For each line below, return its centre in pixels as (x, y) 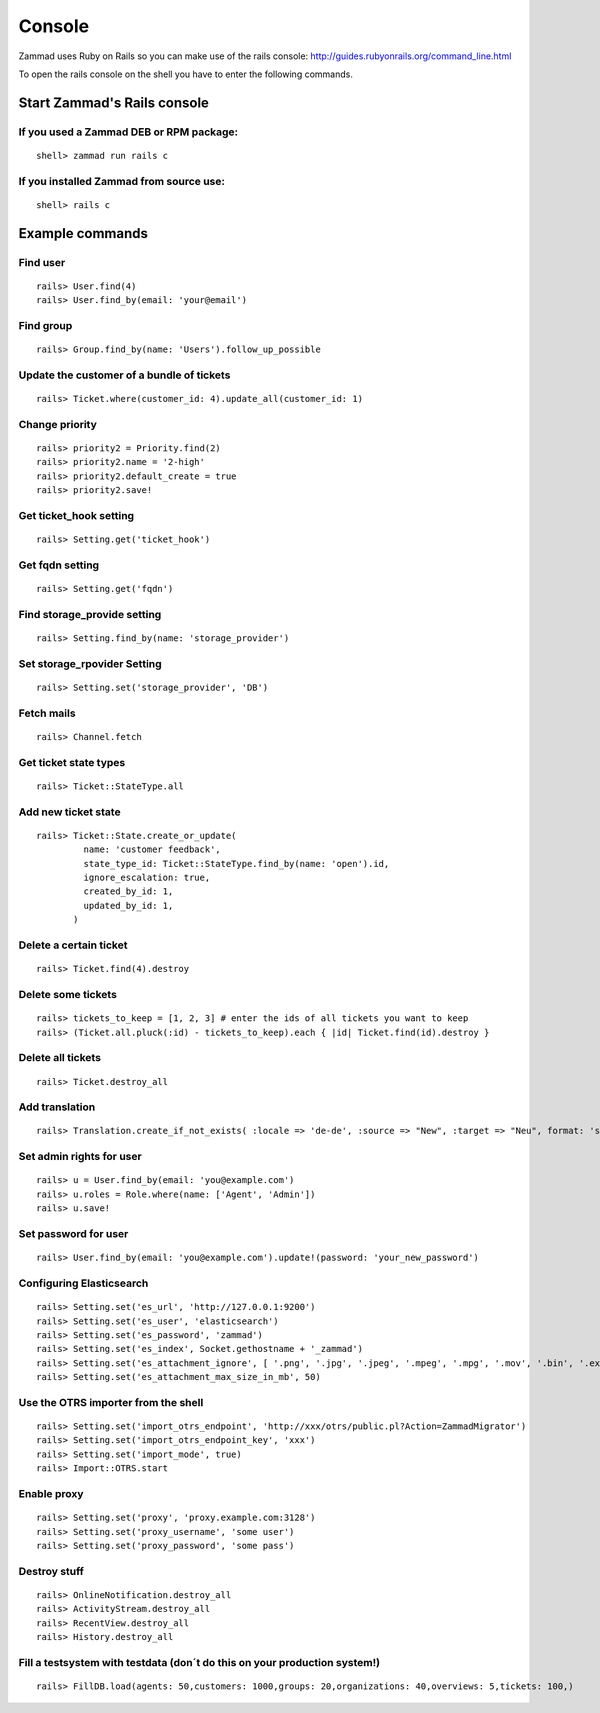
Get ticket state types (72, 762)
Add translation (57, 1107)
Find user (42, 262)
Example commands (83, 233)
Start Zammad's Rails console (114, 102)
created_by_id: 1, (128, 891)
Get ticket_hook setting (76, 516)
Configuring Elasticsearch (83, 1283)
